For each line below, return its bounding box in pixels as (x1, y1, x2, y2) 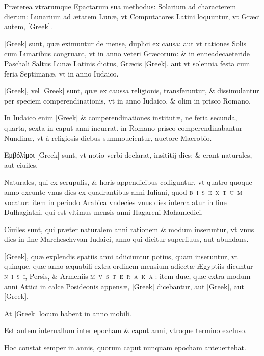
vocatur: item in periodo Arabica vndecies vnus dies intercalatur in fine (4, 196, 227, 207)
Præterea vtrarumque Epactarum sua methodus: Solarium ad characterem (4, 1, 236, 11)
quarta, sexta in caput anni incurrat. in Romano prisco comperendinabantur (4, 122, 243, 133)
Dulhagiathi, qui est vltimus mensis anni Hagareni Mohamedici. (4, 207, 203, 217)
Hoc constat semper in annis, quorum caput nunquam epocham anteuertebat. (4, 342, 246, 353)
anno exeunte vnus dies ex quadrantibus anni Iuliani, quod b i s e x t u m (4, 186, 243, 197)
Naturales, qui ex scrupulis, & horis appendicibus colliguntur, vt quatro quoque (4, 176, 252, 187)
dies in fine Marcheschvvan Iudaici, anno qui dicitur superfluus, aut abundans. (4, 234, 249, 244)
